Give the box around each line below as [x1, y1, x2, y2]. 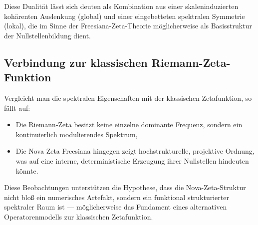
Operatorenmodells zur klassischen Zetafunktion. [4, 211, 153, 222]
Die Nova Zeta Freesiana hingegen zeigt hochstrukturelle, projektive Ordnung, [15, 146, 255, 156]
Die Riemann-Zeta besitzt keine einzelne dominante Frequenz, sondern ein [15, 119, 243, 130]
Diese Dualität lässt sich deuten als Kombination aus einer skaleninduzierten [4, 1, 239, 11]
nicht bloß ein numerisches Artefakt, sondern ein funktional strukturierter [4, 192, 229, 202]
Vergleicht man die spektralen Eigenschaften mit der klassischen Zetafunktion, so [4, 92, 252, 103]
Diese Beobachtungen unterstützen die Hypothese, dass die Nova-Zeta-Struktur [4, 182, 246, 193]
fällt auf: [4, 102, 30, 113]
